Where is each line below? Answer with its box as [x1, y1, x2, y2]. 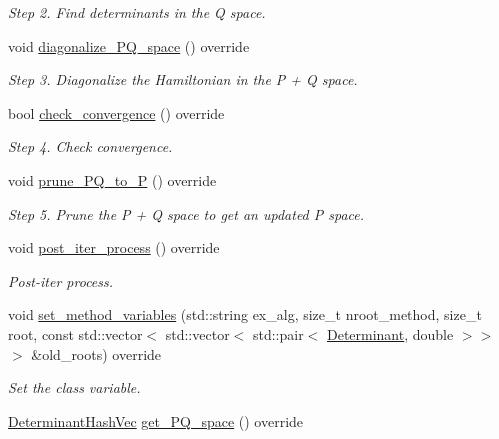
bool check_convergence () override [8, 102, 225, 123]
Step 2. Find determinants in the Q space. [8, 2, 266, 22]
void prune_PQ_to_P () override [8, 169, 217, 190]
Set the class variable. [8, 377, 141, 398]
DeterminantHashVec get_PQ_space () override [8, 410, 304, 431]
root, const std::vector [8, 323, 143, 344]
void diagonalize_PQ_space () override [8, 35, 250, 56]
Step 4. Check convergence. [8, 136, 173, 157]
